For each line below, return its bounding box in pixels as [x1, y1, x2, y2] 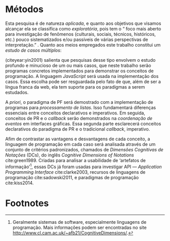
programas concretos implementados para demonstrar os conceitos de [5, 67, 154, 74]
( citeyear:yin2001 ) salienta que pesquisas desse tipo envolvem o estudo [5, 57, 156, 63]
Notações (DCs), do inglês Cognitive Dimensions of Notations [5, 152, 134, 158]
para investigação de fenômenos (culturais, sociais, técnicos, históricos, [5, 31, 156, 37]
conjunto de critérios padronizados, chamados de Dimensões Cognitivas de [5, 146, 163, 152]
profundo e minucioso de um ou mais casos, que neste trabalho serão [5, 62, 151, 68]
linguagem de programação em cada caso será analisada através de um [5, 141, 156, 147]
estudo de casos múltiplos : [5, 47, 62, 53]
